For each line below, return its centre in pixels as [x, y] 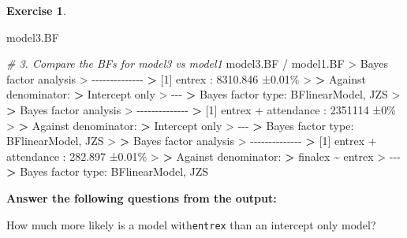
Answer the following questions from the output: [142, 197]
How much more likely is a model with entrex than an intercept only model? [191, 224]
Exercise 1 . [36, 10]
